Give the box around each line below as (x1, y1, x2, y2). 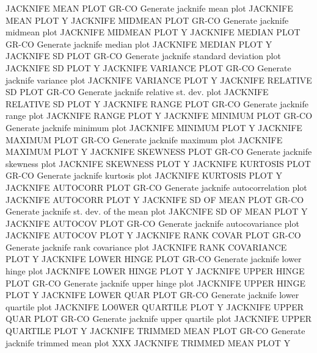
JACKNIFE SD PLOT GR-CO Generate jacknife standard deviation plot (5, 49, 281, 62)
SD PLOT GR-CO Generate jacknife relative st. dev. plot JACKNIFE (5, 85, 269, 98)
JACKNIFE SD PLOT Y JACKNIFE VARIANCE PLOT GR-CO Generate (5, 61, 291, 74)
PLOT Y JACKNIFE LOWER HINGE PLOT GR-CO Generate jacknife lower (5, 252, 302, 265)
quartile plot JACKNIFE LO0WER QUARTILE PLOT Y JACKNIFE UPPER (5, 300, 304, 313)
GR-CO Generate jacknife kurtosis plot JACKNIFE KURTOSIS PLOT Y (5, 169, 282, 182)
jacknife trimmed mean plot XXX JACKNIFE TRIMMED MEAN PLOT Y (5, 336, 291, 349)
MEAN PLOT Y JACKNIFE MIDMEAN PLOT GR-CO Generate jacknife (5, 13, 289, 26)
